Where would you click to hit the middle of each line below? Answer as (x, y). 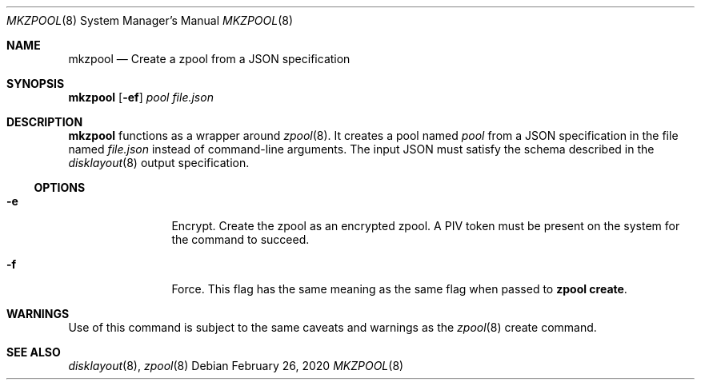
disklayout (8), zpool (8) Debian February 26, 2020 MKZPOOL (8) (236, 366)
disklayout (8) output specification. (159, 163)
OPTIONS (60, 187)
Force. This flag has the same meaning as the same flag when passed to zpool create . (399, 289)
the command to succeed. (240, 239)
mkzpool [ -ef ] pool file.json (141, 97)
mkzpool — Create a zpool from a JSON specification (209, 59)
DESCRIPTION (45, 122)
